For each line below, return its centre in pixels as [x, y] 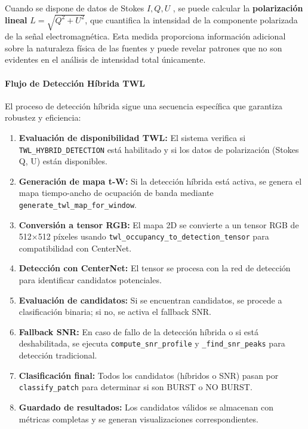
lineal [16, 19]
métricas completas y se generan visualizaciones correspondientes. [138, 419]
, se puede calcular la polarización [238, 8]
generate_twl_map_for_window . [78, 204]
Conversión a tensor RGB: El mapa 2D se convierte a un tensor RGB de [159, 224]
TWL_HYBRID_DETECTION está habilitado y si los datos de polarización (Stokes [159, 149]
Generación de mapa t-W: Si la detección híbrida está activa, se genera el [160, 181]
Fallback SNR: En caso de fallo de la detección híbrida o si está [139, 331]
